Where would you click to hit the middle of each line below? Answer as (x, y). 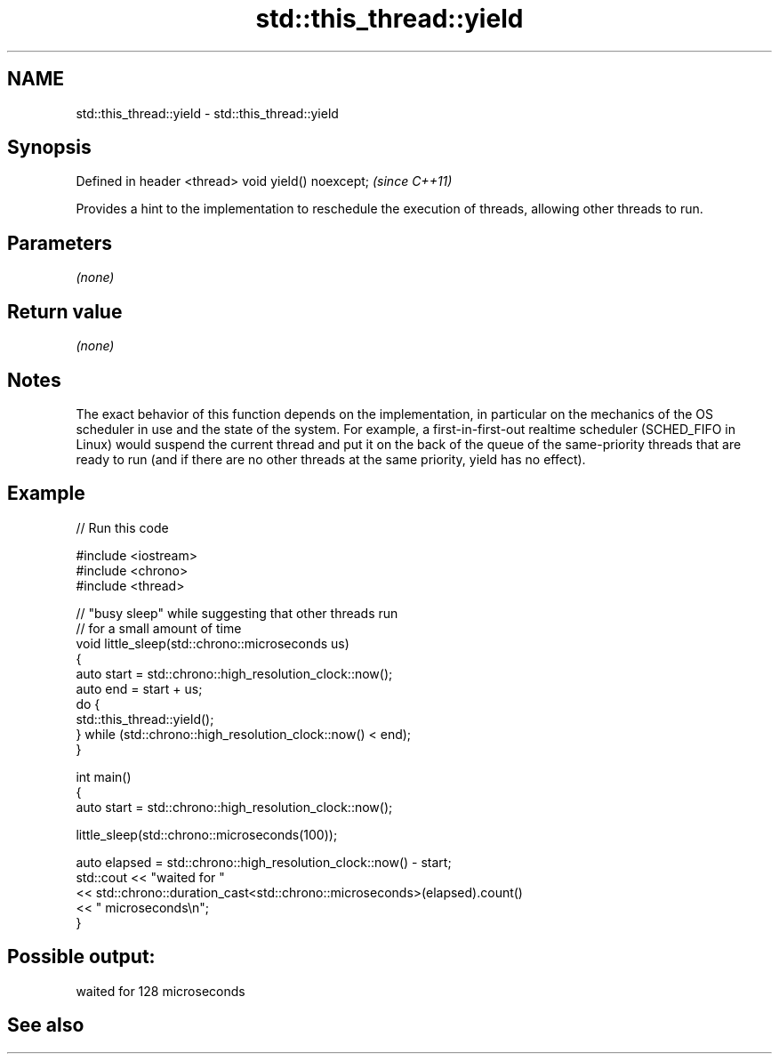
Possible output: (81, 957)
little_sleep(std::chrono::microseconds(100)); (207, 834)
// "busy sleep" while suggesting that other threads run (237, 613)
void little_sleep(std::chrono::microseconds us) (213, 643)
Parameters (60, 243)
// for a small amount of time (159, 628)
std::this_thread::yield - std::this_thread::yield (207, 113)
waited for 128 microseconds (161, 991)
